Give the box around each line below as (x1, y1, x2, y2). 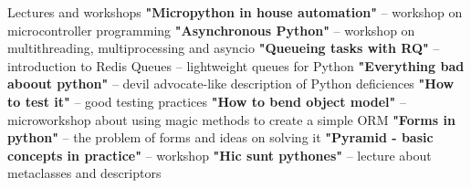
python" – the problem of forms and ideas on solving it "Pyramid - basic (7, 128, 434, 147)
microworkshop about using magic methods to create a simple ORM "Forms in (7, 110, 455, 129)
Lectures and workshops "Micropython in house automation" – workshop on (7, 3, 463, 21)
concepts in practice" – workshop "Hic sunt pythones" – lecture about (7, 145, 432, 164)
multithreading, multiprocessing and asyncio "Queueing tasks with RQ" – (7, 38, 440, 57)
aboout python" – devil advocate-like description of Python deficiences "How (7, 74, 455, 93)
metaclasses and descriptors (7, 163, 162, 183)
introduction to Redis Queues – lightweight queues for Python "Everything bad (7, 56, 465, 75)
